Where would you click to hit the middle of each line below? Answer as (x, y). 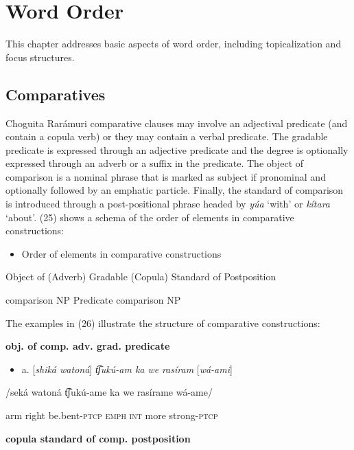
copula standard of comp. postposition (98, 438)
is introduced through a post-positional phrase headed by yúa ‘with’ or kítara (168, 204)
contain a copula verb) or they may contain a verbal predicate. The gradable (167, 136)
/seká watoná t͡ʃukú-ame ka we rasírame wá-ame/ (109, 392)
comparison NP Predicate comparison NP (93, 300)
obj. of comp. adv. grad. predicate (88, 346)
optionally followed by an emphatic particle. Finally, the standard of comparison (175, 190)
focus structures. (40, 57)
